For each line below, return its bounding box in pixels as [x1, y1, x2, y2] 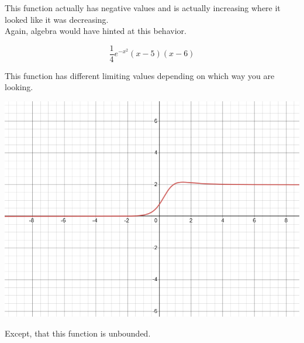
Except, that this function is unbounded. [5, 327, 151, 339]
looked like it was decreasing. [5, 13, 109, 25]
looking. [5, 81, 33, 93]
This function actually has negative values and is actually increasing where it [5, 2, 281, 13]
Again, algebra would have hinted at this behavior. [5, 25, 186, 37]
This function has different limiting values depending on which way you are [5, 69, 275, 81]
